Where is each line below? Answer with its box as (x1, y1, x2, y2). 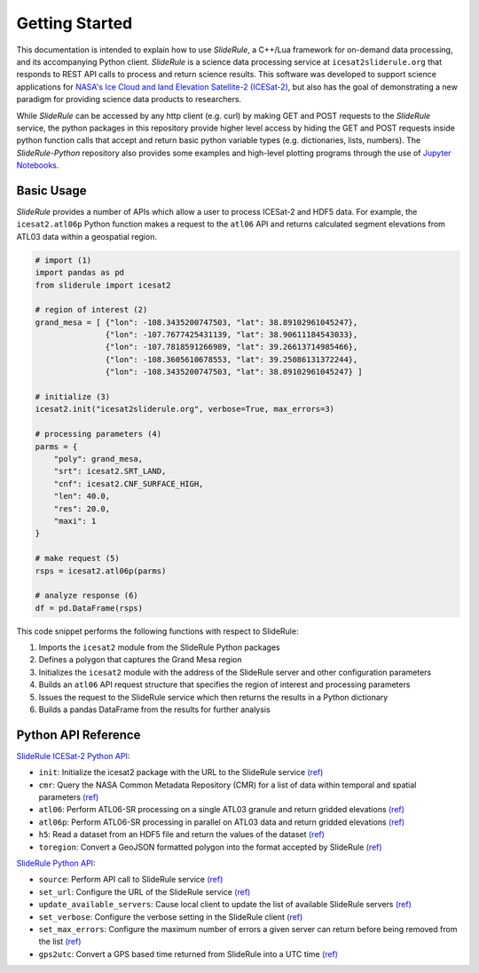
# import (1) (35, 255, 92, 265)
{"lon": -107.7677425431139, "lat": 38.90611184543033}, (105, 329, 358, 340)
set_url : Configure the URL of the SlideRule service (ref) (38, 886, 251, 897)
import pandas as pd (35, 267, 124, 278)
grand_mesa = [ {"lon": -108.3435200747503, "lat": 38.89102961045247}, (35, 317, 358, 328)
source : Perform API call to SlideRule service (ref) (38, 874, 224, 885)
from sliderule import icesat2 (35, 280, 172, 290)
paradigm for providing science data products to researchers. (16, 94, 242, 105)
